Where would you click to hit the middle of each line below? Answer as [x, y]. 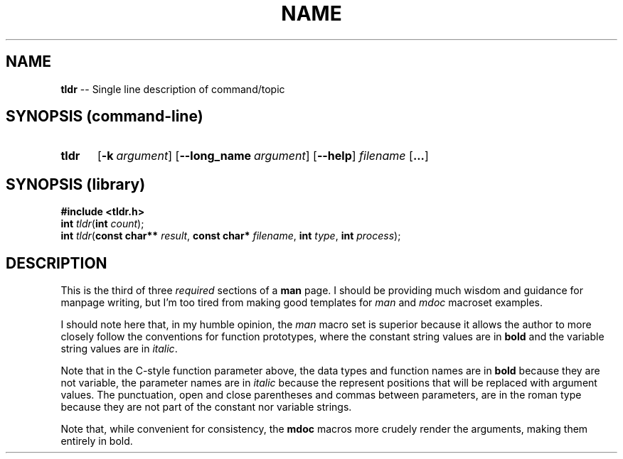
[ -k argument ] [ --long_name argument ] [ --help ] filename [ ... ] [263, 156]
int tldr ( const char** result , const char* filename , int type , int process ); [231, 236]
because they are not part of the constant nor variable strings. [206, 407]
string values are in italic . [119, 349]
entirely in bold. [97, 441]
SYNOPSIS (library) [76, 184]
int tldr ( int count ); [102, 224]
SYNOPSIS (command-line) [105, 117]
